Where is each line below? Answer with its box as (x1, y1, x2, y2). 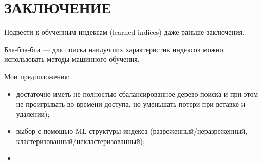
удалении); (16, 108, 50, 119)
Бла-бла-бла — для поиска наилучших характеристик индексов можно (4, 44, 223, 54)
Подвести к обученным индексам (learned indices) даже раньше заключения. (4, 27, 245, 37)
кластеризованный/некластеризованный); (16, 135, 145, 146)
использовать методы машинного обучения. (4, 54, 140, 65)
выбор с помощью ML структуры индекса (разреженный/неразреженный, (16, 126, 248, 136)
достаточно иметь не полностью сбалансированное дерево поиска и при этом (16, 88, 258, 99)
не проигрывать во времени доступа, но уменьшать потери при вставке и (16, 98, 246, 109)
